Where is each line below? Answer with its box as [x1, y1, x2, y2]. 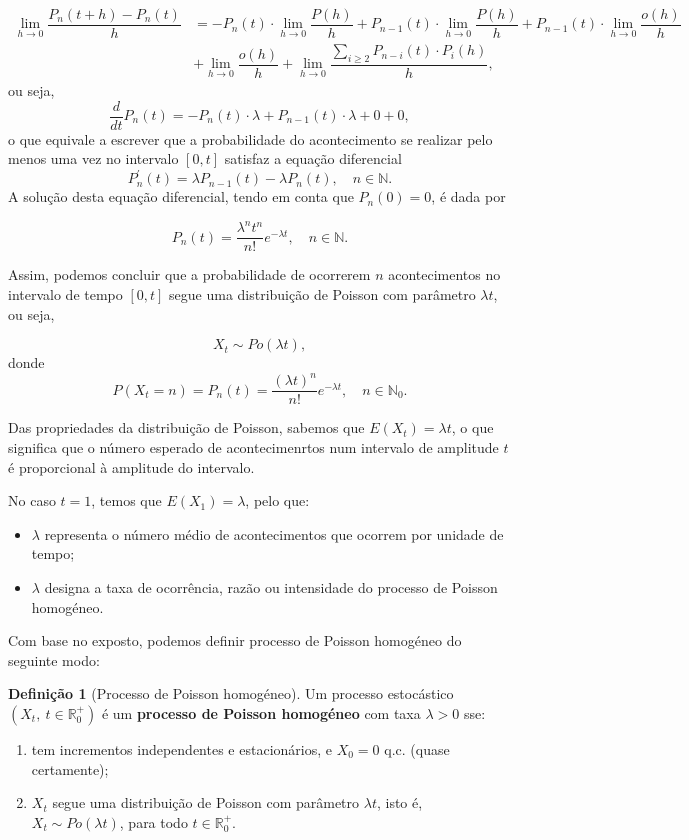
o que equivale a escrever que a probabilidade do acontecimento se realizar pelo [8, 128, 493, 149]
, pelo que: [245, 490, 310, 511]
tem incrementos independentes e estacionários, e [31, 738, 332, 759]
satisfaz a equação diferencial [224, 148, 402, 169]
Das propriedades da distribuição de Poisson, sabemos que [8, 417, 365, 438]
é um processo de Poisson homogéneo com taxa [101, 702, 421, 723]
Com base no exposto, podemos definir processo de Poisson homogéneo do [8, 630, 462, 651]
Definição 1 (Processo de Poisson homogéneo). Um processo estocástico [8, 683, 454, 704]
